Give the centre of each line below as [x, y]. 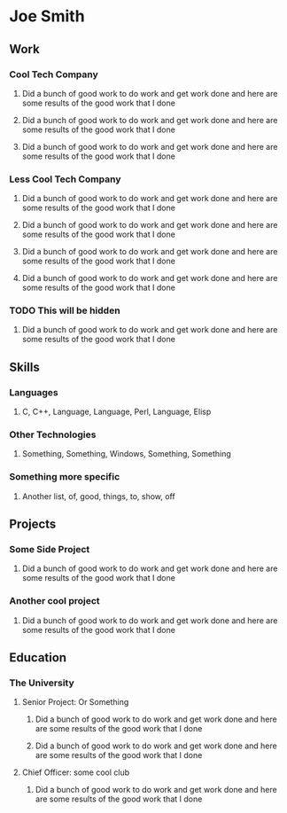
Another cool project [54, 601]
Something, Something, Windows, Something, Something [127, 454]
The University [42, 683]
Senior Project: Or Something [75, 702]
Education [38, 658]
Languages [34, 392]
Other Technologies [53, 434]
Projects [33, 524]
